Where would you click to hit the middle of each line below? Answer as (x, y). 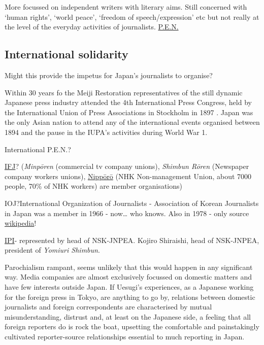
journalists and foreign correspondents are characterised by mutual (108, 307)
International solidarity (67, 54)
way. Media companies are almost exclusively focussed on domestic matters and (128, 277)
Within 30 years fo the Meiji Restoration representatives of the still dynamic (124, 92)
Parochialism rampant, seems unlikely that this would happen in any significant (129, 267)
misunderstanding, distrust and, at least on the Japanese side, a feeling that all (128, 316)
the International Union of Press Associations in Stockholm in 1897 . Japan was (129, 112)
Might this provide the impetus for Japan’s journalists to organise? (109, 75)
